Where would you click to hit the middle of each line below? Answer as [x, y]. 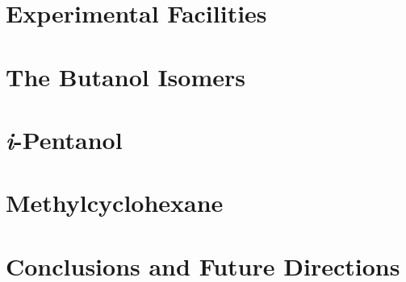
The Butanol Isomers [126, 76]
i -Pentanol [64, 139]
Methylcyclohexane [115, 203]
